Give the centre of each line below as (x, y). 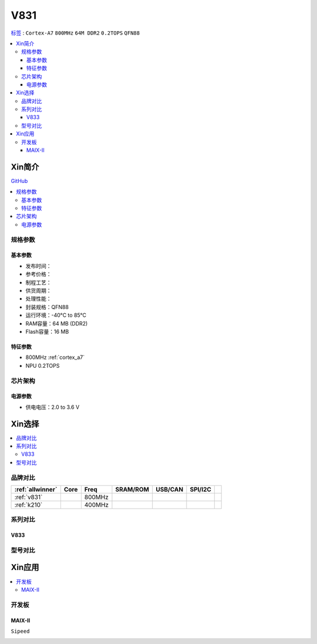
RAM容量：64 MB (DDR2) (57, 323)
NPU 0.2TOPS (43, 365)
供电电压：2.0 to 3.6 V (53, 407)
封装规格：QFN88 (47, 307)
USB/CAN (170, 489)
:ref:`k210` (28, 504)
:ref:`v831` (28, 497)
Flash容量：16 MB (47, 331)
